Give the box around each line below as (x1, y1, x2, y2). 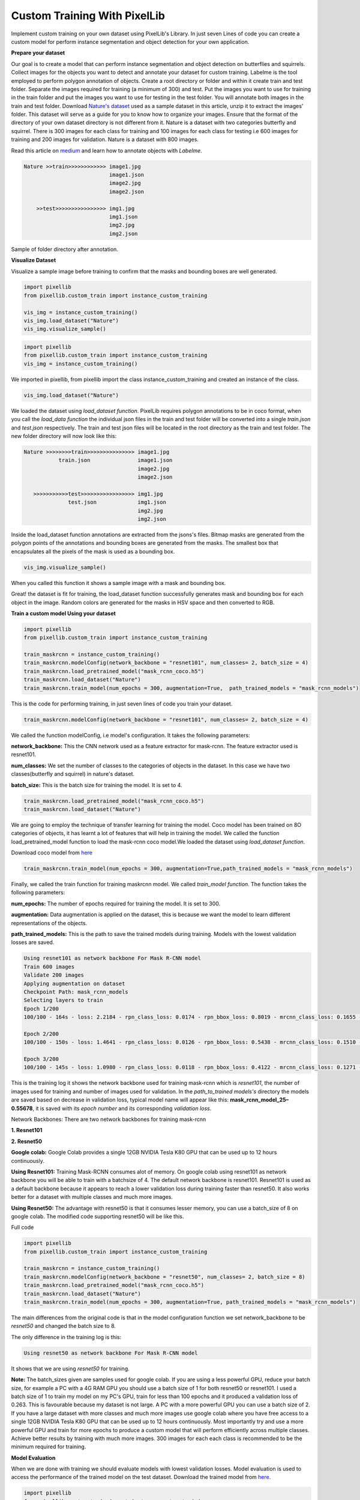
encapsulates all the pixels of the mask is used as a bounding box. (11, 548, 175, 555)
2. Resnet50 (11, 1138, 42, 1145)
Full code (11, 1224, 34, 1231)
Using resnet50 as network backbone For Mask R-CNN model (23, 1349, 198, 1356)
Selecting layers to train (23, 997, 103, 1004)
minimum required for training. (11, 1443, 86, 1450)
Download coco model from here (11, 849, 93, 856)
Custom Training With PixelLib (11, 9, 165, 22)
